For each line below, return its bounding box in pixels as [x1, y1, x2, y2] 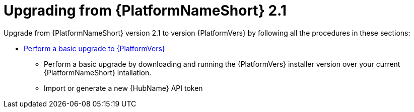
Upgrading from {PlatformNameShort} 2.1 [4, 2, 287, 19]
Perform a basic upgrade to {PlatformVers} [24, 44, 165, 53]
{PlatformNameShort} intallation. [44, 68, 152, 77]
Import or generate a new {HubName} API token [44, 83, 203, 92]
